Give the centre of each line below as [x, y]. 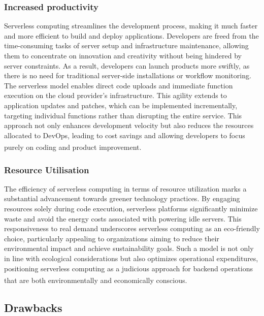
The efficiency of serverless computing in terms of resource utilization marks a [125, 188]
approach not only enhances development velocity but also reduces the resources [129, 125]
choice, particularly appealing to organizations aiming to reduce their [112, 238]
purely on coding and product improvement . [73, 147]
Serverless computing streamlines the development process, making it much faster [131, 26]
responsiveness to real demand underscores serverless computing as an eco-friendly [132, 228]
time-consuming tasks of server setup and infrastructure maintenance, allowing [126, 45]
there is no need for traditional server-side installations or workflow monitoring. [128, 75]
